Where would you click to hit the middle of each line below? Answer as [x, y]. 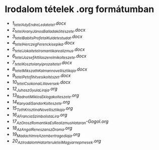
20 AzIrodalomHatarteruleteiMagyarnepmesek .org [56, 142]
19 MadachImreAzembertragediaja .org [46, 135]
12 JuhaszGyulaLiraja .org [35, 89]
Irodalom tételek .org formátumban [79, 9]
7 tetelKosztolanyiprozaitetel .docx [42, 63]
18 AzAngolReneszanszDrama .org [42, 128]
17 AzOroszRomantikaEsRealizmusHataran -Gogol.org [60, 122]
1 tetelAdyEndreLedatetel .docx [39, 24]
